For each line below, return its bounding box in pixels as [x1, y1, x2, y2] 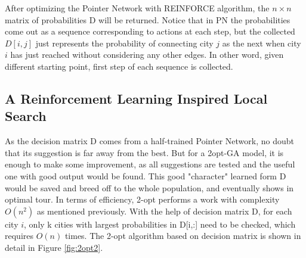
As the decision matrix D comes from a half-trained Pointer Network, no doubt [5, 135, 294, 147]
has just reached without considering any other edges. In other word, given [10, 48, 284, 61]
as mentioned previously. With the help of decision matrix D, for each [36, 204, 292, 217]
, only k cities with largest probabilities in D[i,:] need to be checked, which [24, 217, 296, 230]
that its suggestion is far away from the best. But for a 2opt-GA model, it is [5, 146, 284, 158]
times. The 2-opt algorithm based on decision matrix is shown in [64, 229, 301, 242]
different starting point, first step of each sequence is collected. [5, 60, 233, 72]
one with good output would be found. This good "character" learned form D [5, 169, 286, 182]
